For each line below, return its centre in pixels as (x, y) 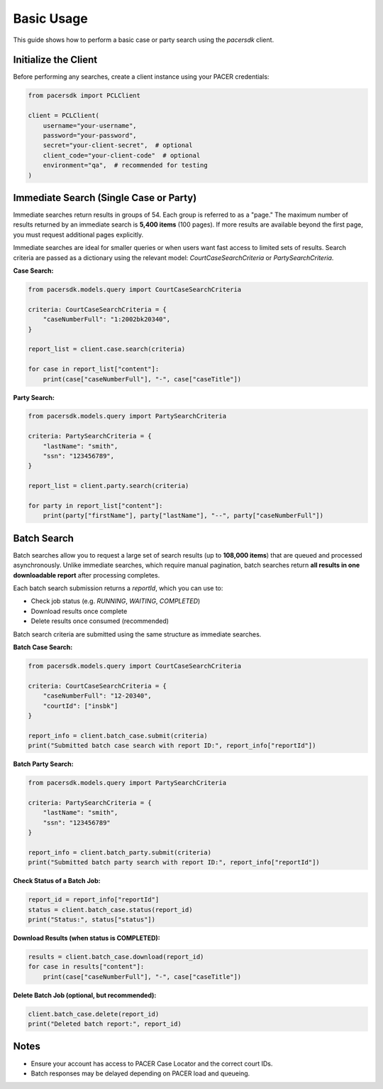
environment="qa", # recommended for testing (126, 166)
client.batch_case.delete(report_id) (94, 1014)
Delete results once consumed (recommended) (100, 621)
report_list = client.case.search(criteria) (107, 349)
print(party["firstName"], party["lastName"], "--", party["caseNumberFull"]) (183, 516)
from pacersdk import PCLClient (84, 96)
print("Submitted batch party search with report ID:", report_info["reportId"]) (174, 862)
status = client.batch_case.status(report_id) (110, 910)
